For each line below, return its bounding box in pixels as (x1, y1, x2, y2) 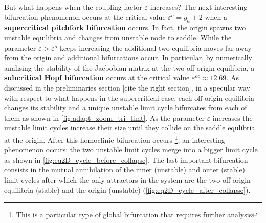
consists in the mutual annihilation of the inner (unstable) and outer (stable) (4, 164, 246, 175)
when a (205, 11, 227, 22)
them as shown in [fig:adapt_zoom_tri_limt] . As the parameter (4, 112, 205, 123)
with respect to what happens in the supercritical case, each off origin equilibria (4, 92, 254, 103)
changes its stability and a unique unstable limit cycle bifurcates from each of (4, 102, 247, 113)
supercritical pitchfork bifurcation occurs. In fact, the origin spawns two (4, 22, 246, 33)
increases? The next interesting (150, 2, 248, 12)
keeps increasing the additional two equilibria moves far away (59, 42, 252, 53)
